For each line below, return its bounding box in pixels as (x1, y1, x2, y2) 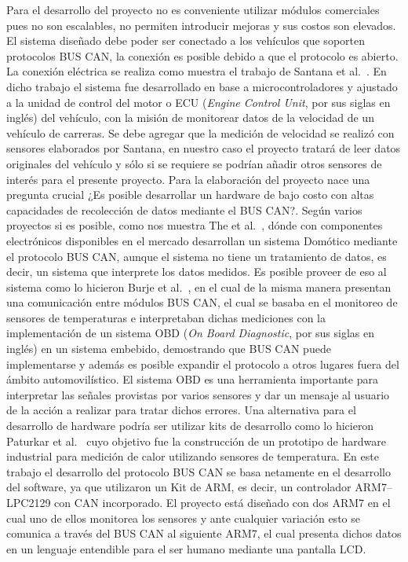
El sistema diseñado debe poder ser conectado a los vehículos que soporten (6, 32, 365, 49)
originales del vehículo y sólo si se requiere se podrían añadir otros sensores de (6, 155, 382, 171)
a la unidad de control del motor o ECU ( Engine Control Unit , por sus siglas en (6, 94, 391, 110)
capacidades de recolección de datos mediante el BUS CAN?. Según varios (6, 201, 362, 218)
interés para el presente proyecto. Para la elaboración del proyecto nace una (6, 171, 370, 187)
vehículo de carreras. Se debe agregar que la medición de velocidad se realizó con (6, 124, 395, 141)
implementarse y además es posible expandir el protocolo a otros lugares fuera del (6, 355, 399, 372)
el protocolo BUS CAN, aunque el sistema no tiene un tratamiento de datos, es (6, 248, 387, 264)
